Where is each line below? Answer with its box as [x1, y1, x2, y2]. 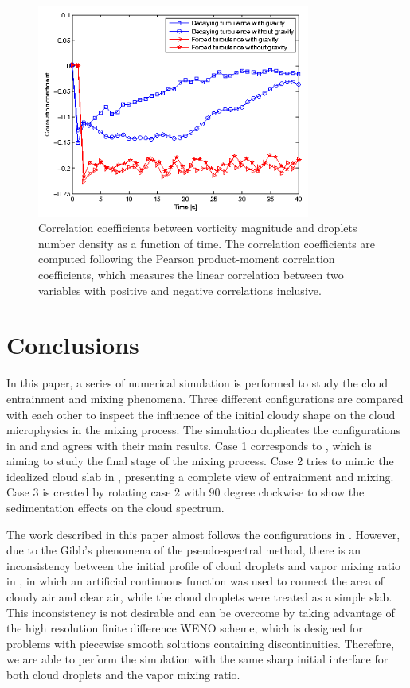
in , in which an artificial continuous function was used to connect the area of [6, 573, 384, 589]
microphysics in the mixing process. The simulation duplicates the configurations [6, 422, 400, 438]
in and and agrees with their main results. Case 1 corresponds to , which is [6, 437, 372, 453]
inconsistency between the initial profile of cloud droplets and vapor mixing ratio [6, 557, 401, 573]
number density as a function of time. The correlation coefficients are [38, 235, 376, 251]
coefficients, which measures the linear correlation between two [38, 266, 344, 282]
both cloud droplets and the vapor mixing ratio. [6, 667, 240, 682]
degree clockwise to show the [224, 484, 365, 500]
